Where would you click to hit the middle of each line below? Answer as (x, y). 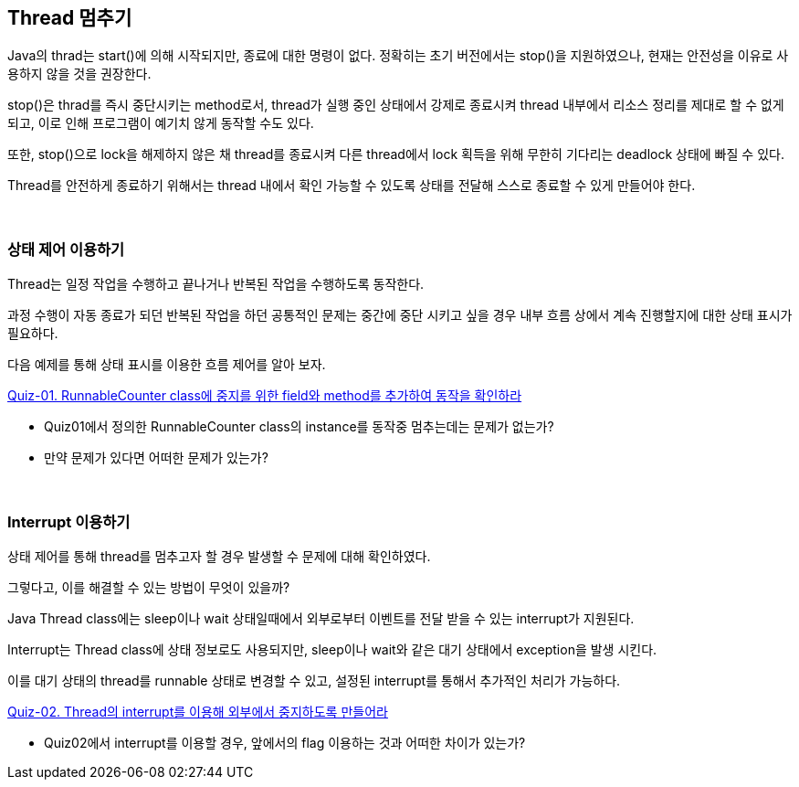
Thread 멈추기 (70, 18)
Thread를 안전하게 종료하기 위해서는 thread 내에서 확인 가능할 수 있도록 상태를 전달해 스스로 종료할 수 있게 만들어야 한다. (352, 186)
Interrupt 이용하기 (69, 521)
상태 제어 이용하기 (66, 249)
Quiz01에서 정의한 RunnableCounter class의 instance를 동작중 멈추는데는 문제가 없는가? (299, 427)
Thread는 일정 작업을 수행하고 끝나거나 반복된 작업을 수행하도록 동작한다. (216, 284)
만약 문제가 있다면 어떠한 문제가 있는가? (156, 458)
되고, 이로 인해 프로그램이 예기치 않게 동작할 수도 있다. (161, 123)
